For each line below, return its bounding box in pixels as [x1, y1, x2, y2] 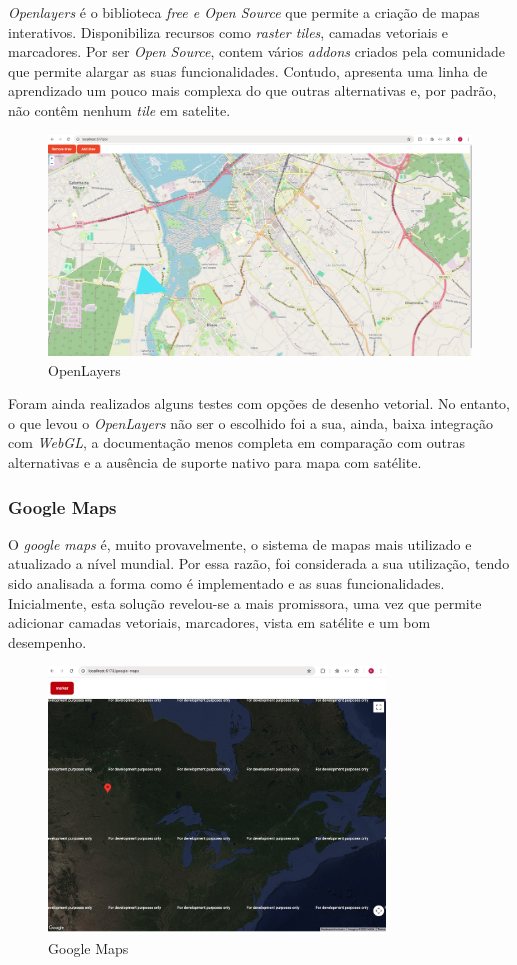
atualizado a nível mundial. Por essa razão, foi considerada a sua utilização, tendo [8, 553, 510, 574]
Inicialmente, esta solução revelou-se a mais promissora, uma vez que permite [8, 592, 482, 613]
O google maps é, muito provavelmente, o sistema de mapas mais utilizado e [8, 533, 472, 554]
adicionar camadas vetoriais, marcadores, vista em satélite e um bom [8, 612, 431, 633]
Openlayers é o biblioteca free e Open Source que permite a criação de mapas [8, 2, 480, 22]
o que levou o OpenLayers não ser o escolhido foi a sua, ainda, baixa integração [8, 412, 493, 433]
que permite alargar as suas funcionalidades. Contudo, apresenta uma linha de [8, 60, 488, 81]
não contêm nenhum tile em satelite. [8, 99, 231, 120]
